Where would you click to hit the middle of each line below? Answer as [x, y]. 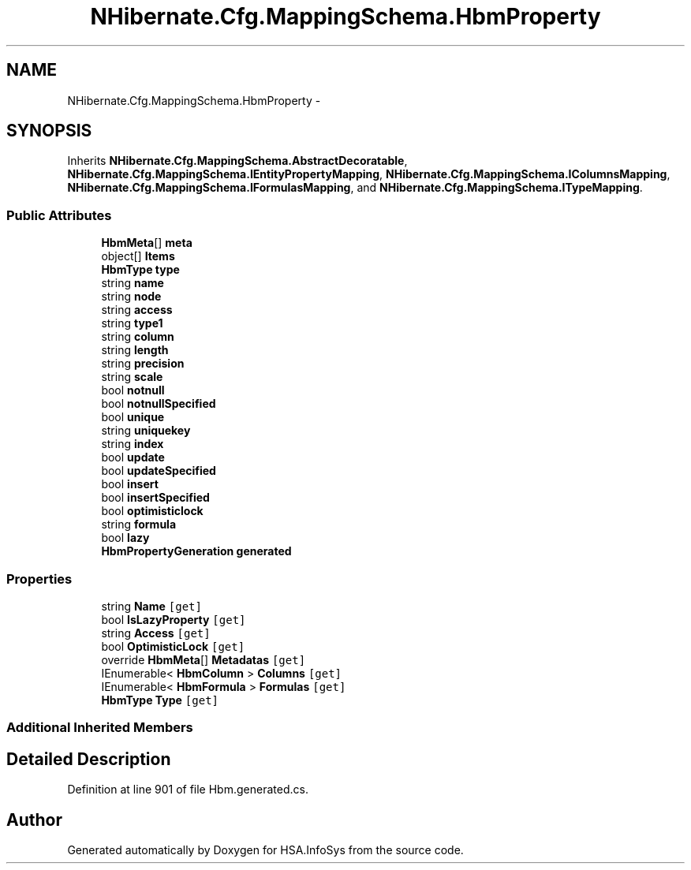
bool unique [133, 417]
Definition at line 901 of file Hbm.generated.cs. [188, 790]
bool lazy [125, 538]
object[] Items [138, 256]
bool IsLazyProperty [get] [174, 619]
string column [138, 337]
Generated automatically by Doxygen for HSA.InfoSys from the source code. [265, 850]
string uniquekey [146, 431]
